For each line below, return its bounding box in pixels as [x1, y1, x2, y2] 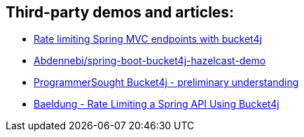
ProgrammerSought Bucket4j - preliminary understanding [34, 76, 299, 89]
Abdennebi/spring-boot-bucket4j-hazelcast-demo [34, 55, 266, 67]
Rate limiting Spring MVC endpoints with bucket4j [34, 33, 262, 45]
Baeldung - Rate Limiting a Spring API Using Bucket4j [34, 98, 279, 110]
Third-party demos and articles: [6, 3, 235, 21]
